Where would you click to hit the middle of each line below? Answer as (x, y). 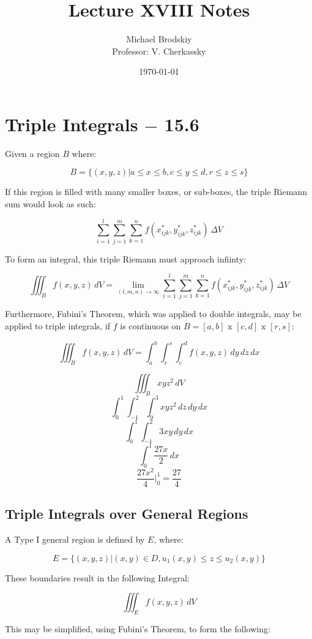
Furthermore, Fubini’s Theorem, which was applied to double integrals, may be (153, 314)
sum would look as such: (50, 204)
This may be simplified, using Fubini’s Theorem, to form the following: (138, 628)
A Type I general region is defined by (75, 539)
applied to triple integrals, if (58, 326)
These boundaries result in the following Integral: (97, 577)
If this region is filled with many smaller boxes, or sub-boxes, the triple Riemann (156, 192)
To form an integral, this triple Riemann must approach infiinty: (126, 258)
